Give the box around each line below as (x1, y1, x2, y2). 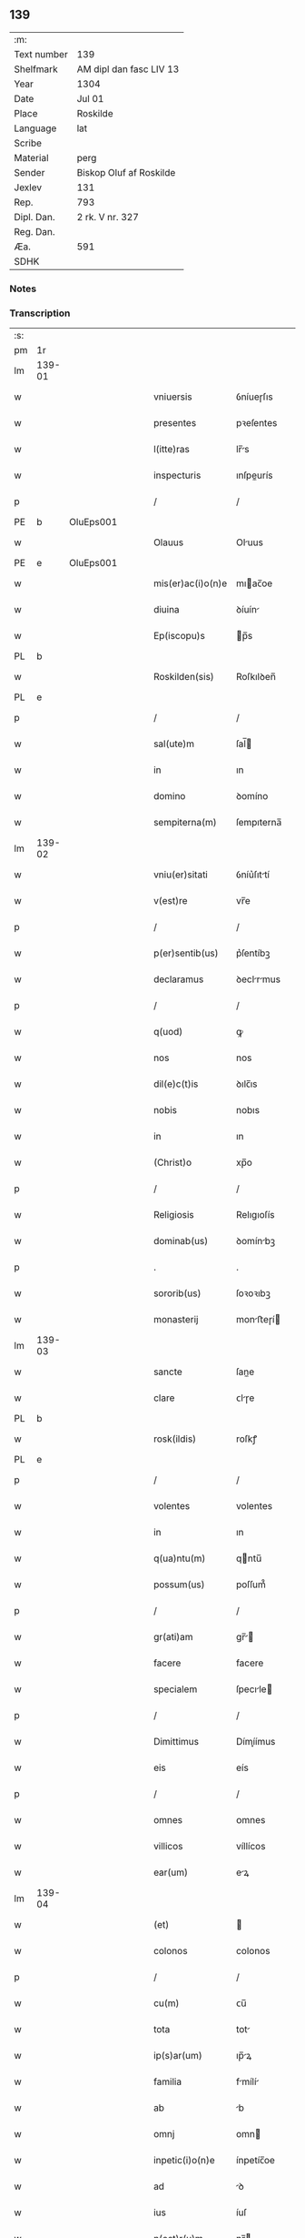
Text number (14, 47, 68, 60)
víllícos (235, 1840, 266, 1853)
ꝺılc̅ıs (235, 1078, 258, 1090)
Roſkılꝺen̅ (235, 671, 277, 684)
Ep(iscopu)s (152, 630, 206, 643)
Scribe (14, 137, 43, 149)
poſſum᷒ (235, 1578, 266, 1591)
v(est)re (152, 895, 188, 907)
